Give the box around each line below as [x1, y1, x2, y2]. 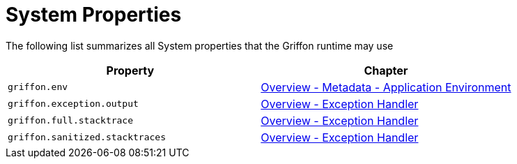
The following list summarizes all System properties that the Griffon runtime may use [6, 39, 394, 52]
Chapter [364, 63, 408, 77]
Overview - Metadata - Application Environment [261, 80, 511, 94]
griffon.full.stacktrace [8, 115, 134, 126]
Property [106, 63, 155, 77]
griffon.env [8, 82, 68, 93]
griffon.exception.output [8, 98, 139, 110]
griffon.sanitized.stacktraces [8, 132, 166, 143]
